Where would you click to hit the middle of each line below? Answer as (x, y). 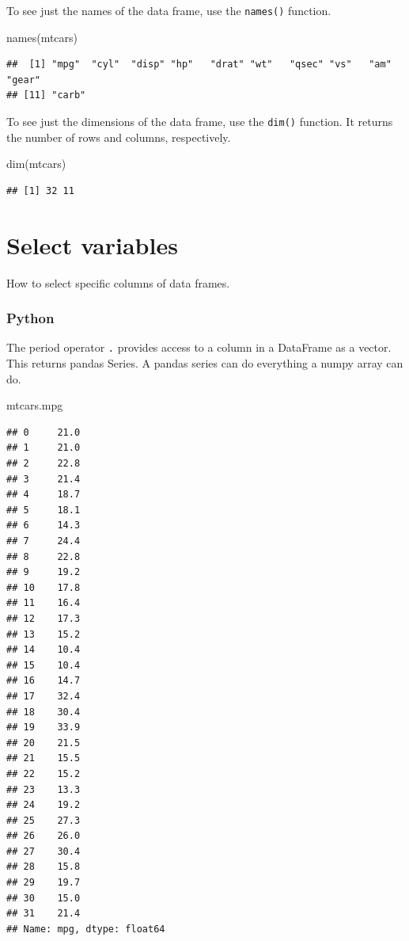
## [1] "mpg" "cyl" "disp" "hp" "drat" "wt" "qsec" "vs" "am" (199, 65)
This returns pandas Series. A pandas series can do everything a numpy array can (205, 363)
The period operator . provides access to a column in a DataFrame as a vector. (199, 347)
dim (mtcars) (36, 164)
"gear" (23, 80)
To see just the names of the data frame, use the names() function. (169, 10)
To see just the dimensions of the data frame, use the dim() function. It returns (200, 122)
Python (30, 318)
